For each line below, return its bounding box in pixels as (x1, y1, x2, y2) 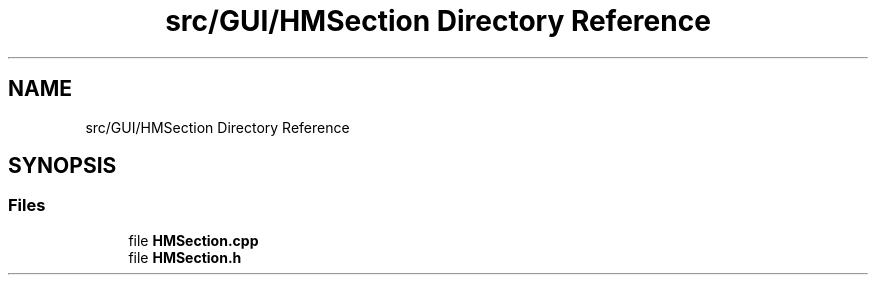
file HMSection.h (128, 248, 242, 266)
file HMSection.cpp (128, 231, 259, 249)
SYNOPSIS (8, 153, 117, 179)
